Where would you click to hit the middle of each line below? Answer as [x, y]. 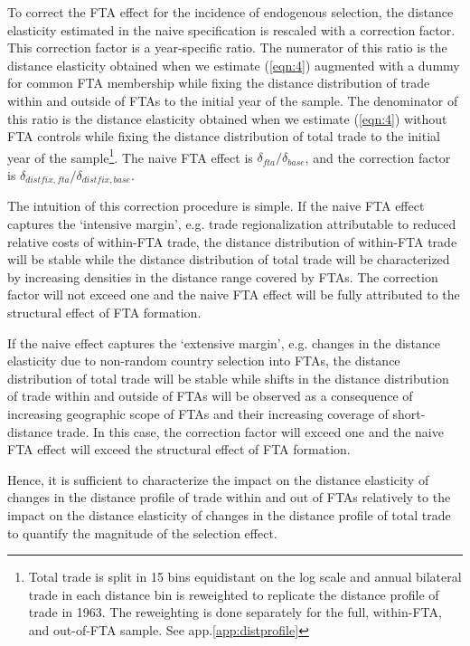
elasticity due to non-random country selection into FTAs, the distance [204, 361]
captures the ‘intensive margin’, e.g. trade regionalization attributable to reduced [232, 224]
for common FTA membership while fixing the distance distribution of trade [219, 83]
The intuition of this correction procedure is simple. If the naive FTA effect [216, 206]
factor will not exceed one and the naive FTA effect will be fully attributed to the [234, 294]
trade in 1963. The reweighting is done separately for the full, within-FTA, [235, 612]
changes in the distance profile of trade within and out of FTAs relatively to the [229, 497]
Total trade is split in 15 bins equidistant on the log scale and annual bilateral [245, 577]
